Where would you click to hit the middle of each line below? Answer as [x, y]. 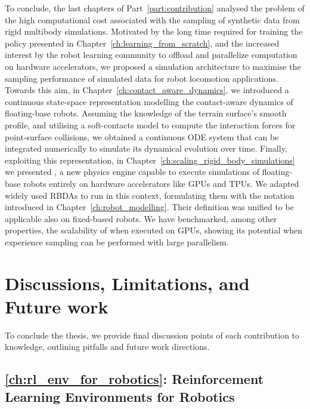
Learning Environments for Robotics [120, 396]
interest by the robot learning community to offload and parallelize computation [151, 55]
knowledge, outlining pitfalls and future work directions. [107, 347]
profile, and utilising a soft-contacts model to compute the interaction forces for [150, 124]
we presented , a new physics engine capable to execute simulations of [132, 172]
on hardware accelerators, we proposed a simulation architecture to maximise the [153, 66]
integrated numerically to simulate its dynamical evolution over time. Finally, [146, 148]
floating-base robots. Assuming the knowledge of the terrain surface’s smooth [146, 113]
